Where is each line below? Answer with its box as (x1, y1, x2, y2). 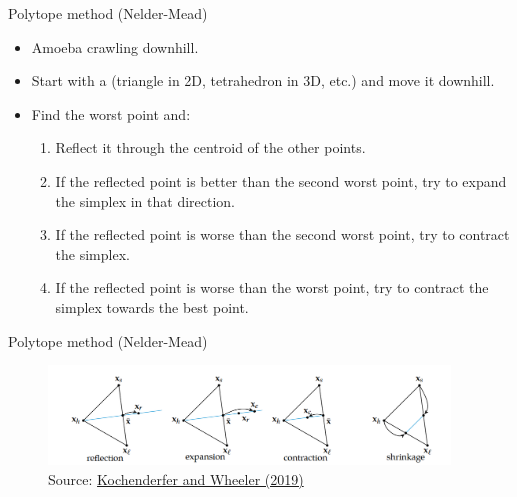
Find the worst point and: (31, 103, 191, 124)
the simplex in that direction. (55, 190, 236, 211)
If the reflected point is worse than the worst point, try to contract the (55, 277, 489, 298)
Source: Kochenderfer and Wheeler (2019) (48, 469, 304, 490)
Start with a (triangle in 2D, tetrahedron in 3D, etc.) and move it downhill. (31, 70, 495, 91)
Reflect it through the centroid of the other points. (55, 137, 366, 158)
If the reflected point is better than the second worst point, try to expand (55, 170, 507, 191)
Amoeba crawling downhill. (31, 36, 199, 57)
